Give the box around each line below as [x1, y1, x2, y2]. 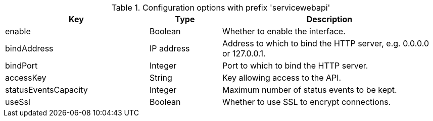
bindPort [5, 60, 38, 71]
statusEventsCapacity [5, 85, 88, 95]
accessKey [5, 73, 46, 83]
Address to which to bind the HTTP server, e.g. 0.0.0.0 [222, 38, 429, 48]
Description [306, 14, 353, 24]
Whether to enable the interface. [222, 26, 346, 36]
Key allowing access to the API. [222, 73, 342, 83]
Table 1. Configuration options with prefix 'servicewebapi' [111, 3, 330, 13]
